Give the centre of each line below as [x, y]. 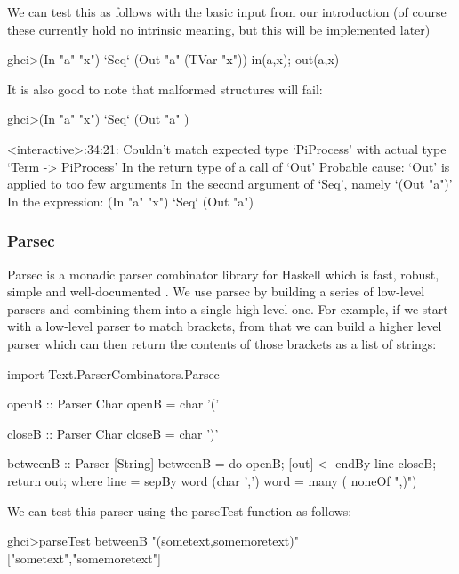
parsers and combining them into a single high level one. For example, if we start [228, 308]
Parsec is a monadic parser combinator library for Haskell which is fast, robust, [223, 274]
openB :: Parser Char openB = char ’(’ [113, 404]
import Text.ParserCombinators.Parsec [113, 373]
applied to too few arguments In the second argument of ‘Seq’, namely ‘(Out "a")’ [230, 184]
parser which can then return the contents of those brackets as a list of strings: [222, 343]
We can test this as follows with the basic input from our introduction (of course [227, 12]
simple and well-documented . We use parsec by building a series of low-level [216, 291]
